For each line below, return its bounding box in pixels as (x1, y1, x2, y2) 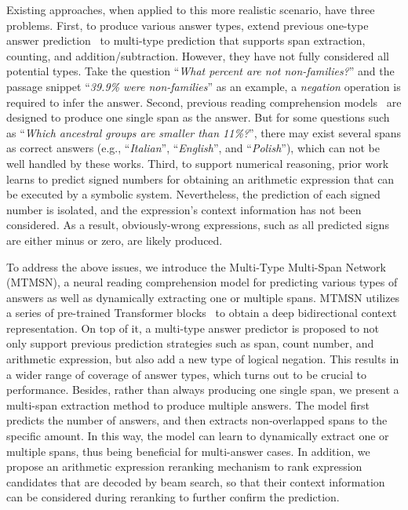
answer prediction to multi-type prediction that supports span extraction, (6, 32, 366, 49)
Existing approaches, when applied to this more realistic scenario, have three (6, 2, 375, 17)
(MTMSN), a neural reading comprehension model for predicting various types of (6, 274, 398, 290)
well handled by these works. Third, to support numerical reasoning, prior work (6, 155, 389, 171)
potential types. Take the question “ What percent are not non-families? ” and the (6, 63, 395, 79)
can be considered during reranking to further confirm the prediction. (6, 489, 340, 505)
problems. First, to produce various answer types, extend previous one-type (6, 16, 369, 33)
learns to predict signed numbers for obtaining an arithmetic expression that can (6, 170, 395, 187)
